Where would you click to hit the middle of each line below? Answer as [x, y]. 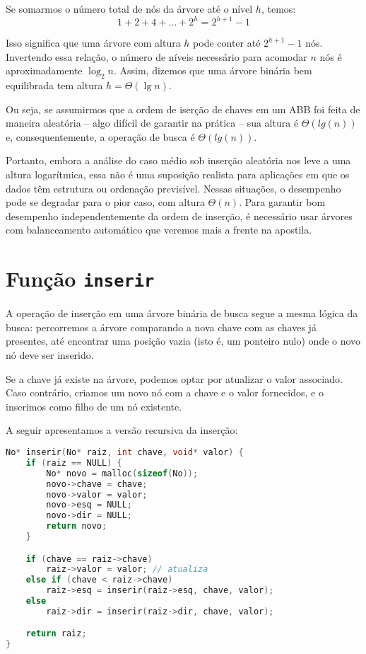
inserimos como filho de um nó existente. [94, 406]
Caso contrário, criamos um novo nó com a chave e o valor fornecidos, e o [165, 392]
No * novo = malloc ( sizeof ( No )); [122, 473]
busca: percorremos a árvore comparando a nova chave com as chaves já [161, 327]
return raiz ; [56, 634]
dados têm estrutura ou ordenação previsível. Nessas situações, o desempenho [173, 188]
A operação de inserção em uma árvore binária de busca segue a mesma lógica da [182, 313]
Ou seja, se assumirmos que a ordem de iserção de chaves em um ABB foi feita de [183, 109]
